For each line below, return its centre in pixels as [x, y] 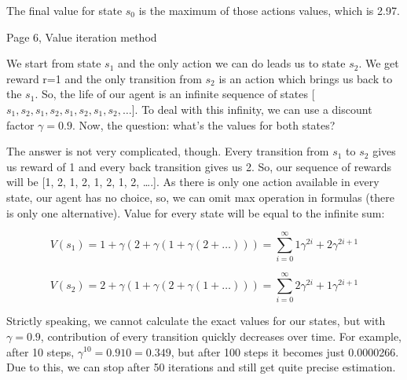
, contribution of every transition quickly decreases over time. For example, [221, 336]
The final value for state [64, 10]
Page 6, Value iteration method [82, 37]
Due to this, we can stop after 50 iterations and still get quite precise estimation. [201, 367]
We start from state [54, 63]
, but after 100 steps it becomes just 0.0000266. [285, 351]
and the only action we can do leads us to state [231, 63]
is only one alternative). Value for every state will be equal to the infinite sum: [196, 212]
